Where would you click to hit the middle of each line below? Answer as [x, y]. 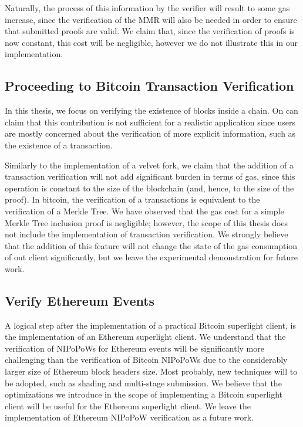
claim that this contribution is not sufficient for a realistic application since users [150, 122]
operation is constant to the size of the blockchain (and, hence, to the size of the [149, 188]
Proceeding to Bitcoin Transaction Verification [149, 86]
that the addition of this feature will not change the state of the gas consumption [151, 245]
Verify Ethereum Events [80, 300]
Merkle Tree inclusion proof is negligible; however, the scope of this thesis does [147, 222]
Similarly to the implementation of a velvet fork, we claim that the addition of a [149, 165]
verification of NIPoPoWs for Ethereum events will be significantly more [134, 348]
